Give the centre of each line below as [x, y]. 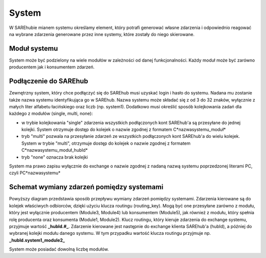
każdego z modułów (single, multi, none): [51, 114]
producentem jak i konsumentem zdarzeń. [52, 67]
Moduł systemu [33, 48]
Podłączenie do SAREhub [49, 81]
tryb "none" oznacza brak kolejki [55, 157]
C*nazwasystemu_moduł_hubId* [55, 150]
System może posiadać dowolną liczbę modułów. [59, 249]
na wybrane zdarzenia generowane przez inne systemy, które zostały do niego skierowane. [102, 34]
